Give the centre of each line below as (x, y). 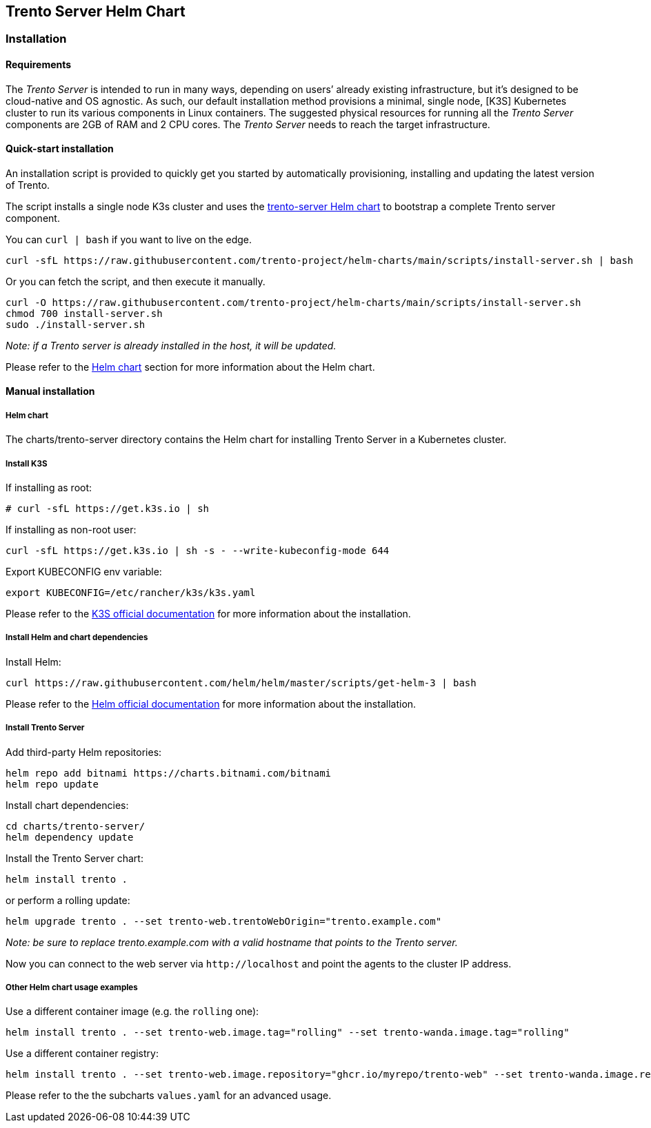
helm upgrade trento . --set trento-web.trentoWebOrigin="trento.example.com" (224, 921)
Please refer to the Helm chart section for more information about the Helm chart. (190, 367)
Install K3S (27, 463)
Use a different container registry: (82, 1054)
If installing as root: (49, 488)
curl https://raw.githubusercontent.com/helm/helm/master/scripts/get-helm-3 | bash (241, 683)
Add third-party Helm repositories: (84, 752)
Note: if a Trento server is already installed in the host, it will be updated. (171, 345)
